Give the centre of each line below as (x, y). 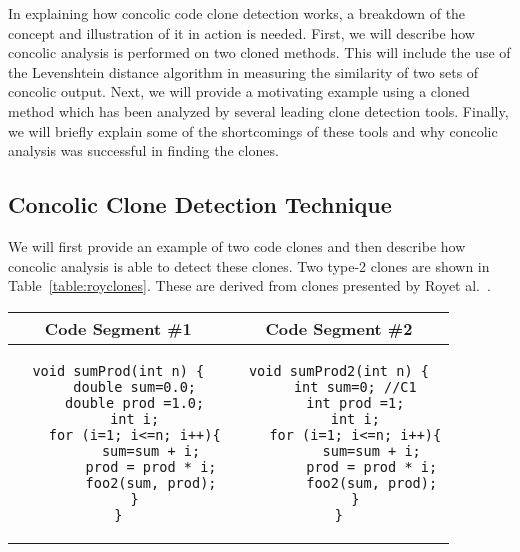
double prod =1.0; (135, 402)
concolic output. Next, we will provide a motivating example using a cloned (239, 91)
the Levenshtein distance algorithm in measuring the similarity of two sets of (243, 71)
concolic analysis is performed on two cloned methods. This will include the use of (259, 52)
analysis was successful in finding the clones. (143, 150)
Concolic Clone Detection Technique (200, 204)
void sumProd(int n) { (118, 370)
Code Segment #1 (118, 328)
